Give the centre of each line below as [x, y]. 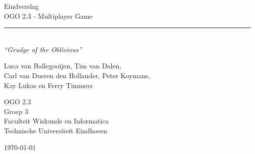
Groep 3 [16, 111]
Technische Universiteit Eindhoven [56, 130]
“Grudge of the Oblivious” [43, 49]
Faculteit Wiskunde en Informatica [56, 121]
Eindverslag [22, 6]
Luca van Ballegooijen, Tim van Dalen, [63, 66]
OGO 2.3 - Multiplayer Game [48, 15]
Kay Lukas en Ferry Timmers [49, 85]
